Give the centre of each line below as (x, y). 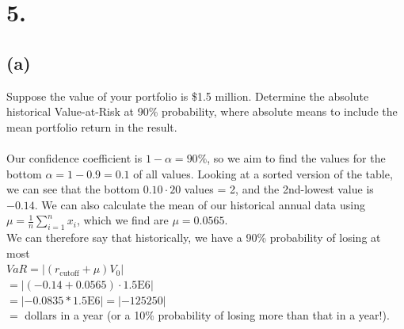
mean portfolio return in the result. (92, 126)
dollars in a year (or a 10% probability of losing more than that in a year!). (207, 315)
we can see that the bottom (73, 189)
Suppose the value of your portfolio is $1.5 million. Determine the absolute (188, 96)
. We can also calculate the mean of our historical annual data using (200, 204)
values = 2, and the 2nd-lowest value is (279, 189)
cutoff (69, 273)
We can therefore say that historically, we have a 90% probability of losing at (194, 237)
